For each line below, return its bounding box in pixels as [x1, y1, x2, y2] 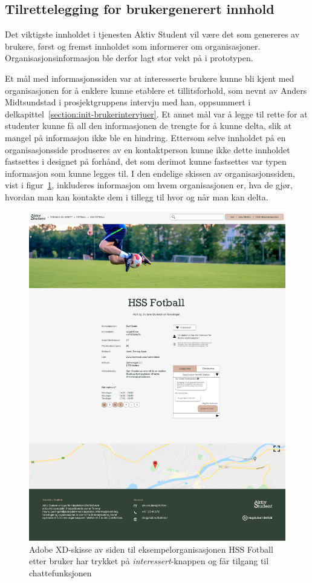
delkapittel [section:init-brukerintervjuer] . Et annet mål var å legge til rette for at [5, 107, 308, 120]
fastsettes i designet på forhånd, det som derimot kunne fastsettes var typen [5, 155, 287, 168]
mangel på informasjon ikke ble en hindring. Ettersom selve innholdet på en [5, 131, 286, 143]
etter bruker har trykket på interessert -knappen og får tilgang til [29, 555, 269, 567]
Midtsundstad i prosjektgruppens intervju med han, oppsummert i [5, 96, 251, 108]
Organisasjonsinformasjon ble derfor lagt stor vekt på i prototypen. [5, 51, 253, 64]
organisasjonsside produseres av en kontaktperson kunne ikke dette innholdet [5, 143, 290, 156]
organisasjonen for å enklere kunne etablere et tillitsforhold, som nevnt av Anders [5, 84, 307, 96]
